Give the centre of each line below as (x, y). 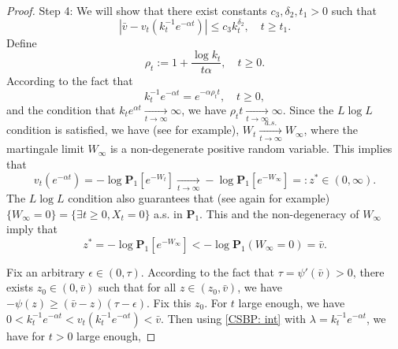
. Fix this (169, 302)
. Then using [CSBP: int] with (234, 318)
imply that (32, 229)
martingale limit (45, 149)
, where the (331, 130)
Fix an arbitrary (46, 271)
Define (22, 42)
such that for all (138, 287)
